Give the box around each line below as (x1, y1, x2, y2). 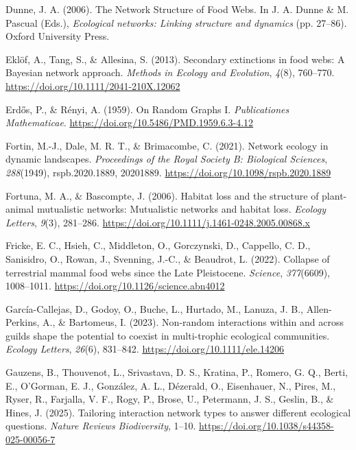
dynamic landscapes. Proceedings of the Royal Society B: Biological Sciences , (5, 152, 328, 166)
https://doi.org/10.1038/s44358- (199, 418, 334, 433)
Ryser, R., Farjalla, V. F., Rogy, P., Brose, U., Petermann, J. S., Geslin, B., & (5, 392, 334, 406)
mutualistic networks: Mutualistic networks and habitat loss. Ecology (36, 202, 326, 216)
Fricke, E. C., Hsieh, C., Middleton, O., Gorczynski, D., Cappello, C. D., (5, 238, 311, 252)
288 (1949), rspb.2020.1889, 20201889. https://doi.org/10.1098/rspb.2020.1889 (5, 165, 331, 179)
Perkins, (5, 315, 40, 329)
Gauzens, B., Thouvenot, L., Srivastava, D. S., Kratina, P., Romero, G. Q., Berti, (5, 365, 348, 379)
